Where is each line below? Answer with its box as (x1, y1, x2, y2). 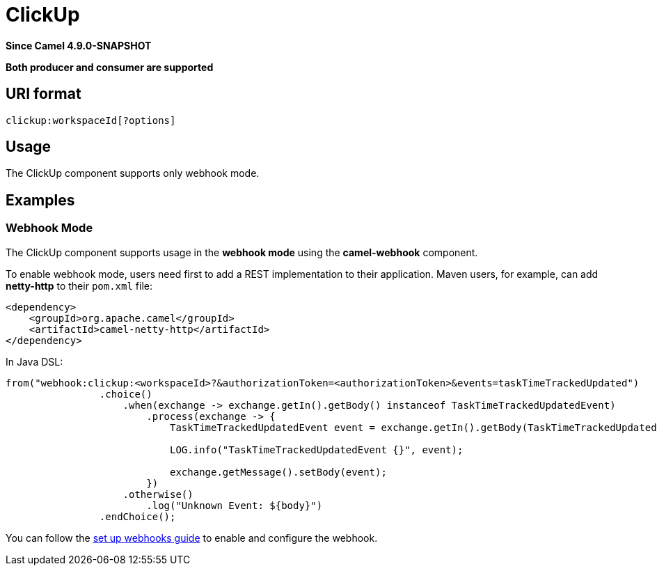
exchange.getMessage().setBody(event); (170, 466, 387, 478)
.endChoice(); (99, 510, 176, 522)
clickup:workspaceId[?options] (6, 114, 176, 126)
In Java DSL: (6, 355, 63, 368)
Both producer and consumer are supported (6, 61, 214, 73)
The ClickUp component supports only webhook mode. (6, 167, 260, 180)
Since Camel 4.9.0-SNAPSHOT (6, 39, 152, 52)
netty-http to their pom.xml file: (6, 279, 153, 292)
